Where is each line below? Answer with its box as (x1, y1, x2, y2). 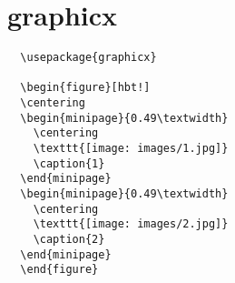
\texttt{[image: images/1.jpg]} (33, 142, 229, 156)
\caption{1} (33, 157, 105, 170)
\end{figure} (20, 263, 99, 277)
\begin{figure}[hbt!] (20, 81, 151, 95)
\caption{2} (33, 233, 105, 246)
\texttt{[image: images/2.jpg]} (33, 217, 229, 231)
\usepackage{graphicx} (20, 51, 157, 65)
